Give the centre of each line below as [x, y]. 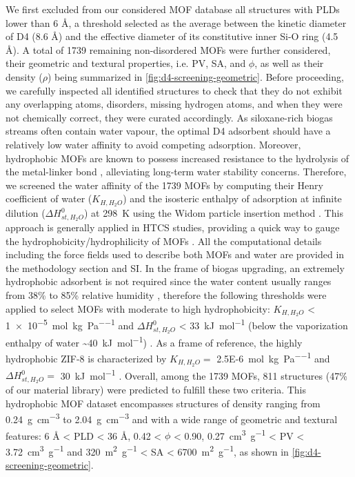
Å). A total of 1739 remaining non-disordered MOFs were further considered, [168, 49]
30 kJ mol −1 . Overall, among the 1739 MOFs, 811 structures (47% [204, 374]
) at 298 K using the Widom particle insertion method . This [213, 213]
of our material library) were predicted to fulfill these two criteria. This [156, 390]
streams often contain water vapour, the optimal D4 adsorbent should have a [168, 131]
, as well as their [289, 63]
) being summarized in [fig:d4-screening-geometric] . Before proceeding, [196, 76]
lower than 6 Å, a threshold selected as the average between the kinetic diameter [176, 22]
